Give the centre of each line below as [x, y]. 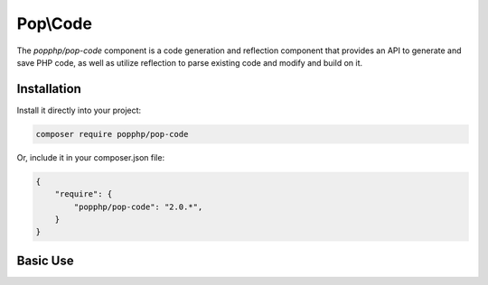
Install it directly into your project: [79, 110]
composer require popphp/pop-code [112, 134]
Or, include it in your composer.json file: [91, 157]
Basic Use [45, 260]
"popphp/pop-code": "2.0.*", [138, 207]
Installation [49, 89]
